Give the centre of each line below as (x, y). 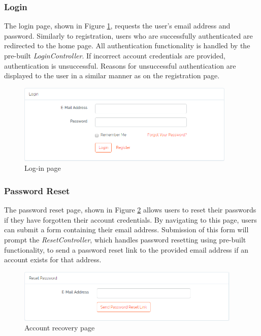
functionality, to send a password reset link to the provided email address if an (126, 249)
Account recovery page (60, 328)
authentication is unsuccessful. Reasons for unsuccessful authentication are (120, 65)
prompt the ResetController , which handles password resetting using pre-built (125, 239)
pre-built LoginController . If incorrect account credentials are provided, (115, 55)
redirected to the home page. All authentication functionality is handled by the (127, 45)
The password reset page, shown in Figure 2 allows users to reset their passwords (130, 210)
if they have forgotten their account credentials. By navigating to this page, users (130, 219)
